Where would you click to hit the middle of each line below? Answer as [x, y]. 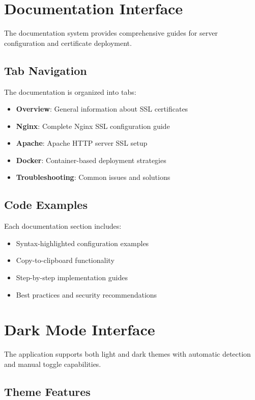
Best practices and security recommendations [87, 294]
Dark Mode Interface [80, 329]
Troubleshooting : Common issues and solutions [93, 177]
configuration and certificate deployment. [68, 43]
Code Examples [46, 205]
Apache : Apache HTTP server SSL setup [82, 143]
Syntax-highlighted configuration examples [82, 243]
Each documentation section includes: [63, 226]
